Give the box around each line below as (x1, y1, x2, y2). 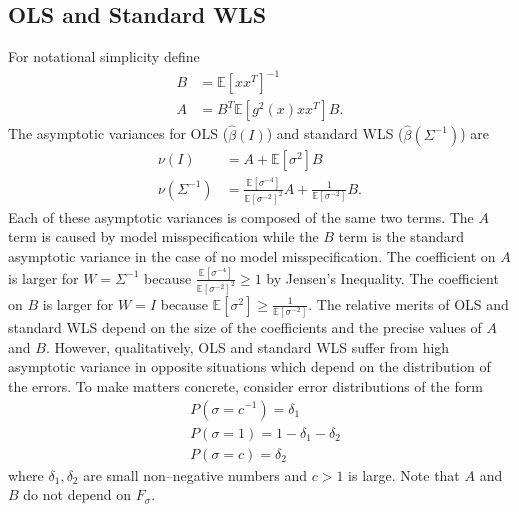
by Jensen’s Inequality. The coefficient (266, 267, 499, 288)
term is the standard (338, 226, 465, 247)
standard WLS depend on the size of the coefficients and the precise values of (8, 317, 482, 338)
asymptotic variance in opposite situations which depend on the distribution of (8, 356, 491, 377)
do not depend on (23, 484, 132, 505)
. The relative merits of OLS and (308, 293, 509, 314)
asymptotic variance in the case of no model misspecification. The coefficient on (8, 246, 496, 267)
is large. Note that (348, 464, 460, 485)
